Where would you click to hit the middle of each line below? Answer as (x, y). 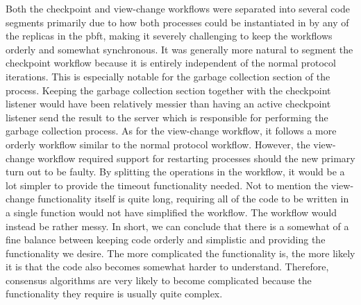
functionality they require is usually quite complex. (114, 294)
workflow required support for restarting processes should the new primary (196, 158)
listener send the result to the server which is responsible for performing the (167, 117)
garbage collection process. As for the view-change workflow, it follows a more (171, 131)
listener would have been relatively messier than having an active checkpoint (168, 104)
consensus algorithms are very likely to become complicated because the (159, 280)
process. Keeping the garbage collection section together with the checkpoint (168, 90)
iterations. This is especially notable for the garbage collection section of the (168, 76)
